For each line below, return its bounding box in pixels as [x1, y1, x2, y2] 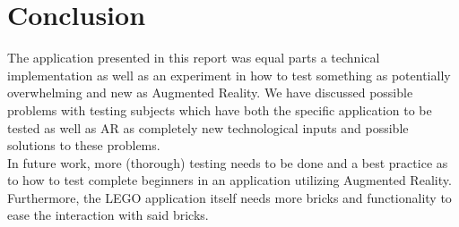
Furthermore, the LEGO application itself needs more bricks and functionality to [7, 188, 452, 206]
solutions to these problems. [7, 136, 160, 155]
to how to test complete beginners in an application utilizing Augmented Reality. [7, 171, 452, 189]
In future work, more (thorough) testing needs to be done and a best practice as [7, 153, 448, 172]
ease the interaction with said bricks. [7, 206, 209, 224]
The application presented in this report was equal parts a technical [7, 48, 380, 67]
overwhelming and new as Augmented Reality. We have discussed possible [7, 83, 413, 102]
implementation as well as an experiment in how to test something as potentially [7, 65, 451, 84]
